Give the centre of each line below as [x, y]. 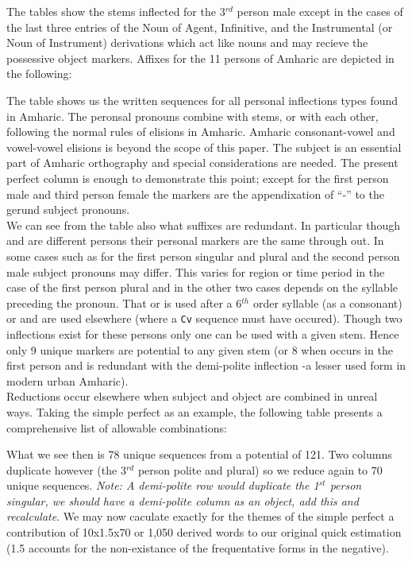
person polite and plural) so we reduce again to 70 [260, 469]
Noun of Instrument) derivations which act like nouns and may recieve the [187, 43]
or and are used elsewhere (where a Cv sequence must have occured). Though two [204, 318]
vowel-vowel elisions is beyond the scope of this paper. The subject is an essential [204, 147]
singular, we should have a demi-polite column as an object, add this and [183, 500]
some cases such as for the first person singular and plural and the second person [203, 256]
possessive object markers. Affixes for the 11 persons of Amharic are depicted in [200, 58]
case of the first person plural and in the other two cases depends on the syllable [202, 287]
